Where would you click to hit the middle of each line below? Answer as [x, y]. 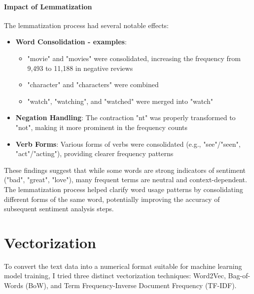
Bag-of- [239, 276]
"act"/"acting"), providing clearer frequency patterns [94, 153]
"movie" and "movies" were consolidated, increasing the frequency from [134, 58]
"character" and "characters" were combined [93, 84]
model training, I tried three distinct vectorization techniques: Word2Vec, [115, 276]
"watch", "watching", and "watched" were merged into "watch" [120, 101]
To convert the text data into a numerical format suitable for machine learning [123, 266]
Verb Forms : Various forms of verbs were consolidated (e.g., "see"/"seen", [128, 144]
